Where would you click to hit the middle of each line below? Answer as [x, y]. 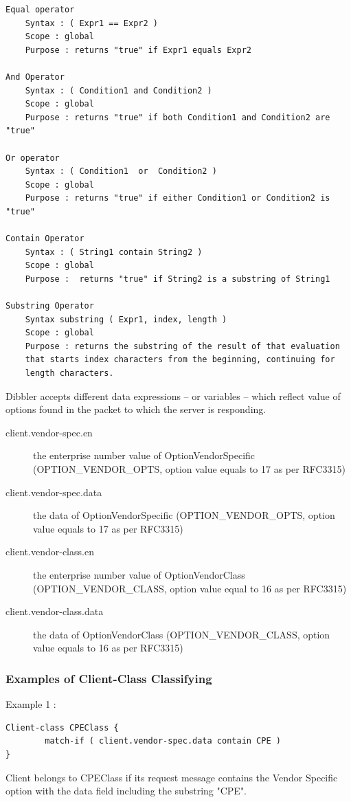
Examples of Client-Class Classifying [109, 678]
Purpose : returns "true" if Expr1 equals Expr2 [138, 50]
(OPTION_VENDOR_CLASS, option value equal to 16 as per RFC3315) [190, 588]
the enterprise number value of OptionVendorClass [139, 574]
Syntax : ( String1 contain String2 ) [114, 252]
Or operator [33, 158]
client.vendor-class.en [50, 552]
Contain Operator [45, 239]
